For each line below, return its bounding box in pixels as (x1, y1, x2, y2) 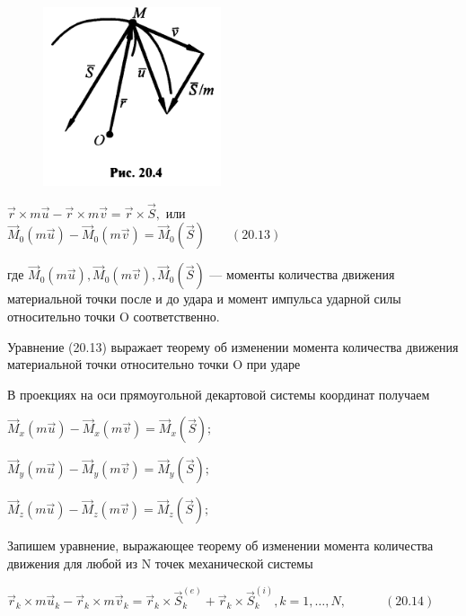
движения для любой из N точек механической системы (7, 553, 313, 572)
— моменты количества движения (209, 265, 395, 284)
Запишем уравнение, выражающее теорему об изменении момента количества (7, 536, 434, 555)
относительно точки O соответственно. (7, 307, 220, 325)
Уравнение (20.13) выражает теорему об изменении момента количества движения (7, 337, 459, 356)
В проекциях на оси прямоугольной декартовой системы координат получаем (7, 384, 430, 403)
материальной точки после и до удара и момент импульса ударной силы (7, 289, 401, 308)
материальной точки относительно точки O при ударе (7, 355, 301, 374)
